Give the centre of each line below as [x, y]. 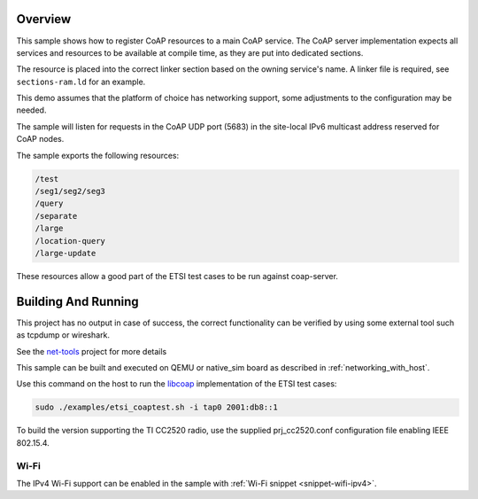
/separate [56, 216]
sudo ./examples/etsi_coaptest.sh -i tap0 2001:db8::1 [156, 407]
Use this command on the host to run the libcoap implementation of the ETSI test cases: [177, 384]
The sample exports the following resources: [98, 155]
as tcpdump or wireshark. [63, 335]
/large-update [66, 253]
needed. [31, 110]
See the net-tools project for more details [92, 351]
